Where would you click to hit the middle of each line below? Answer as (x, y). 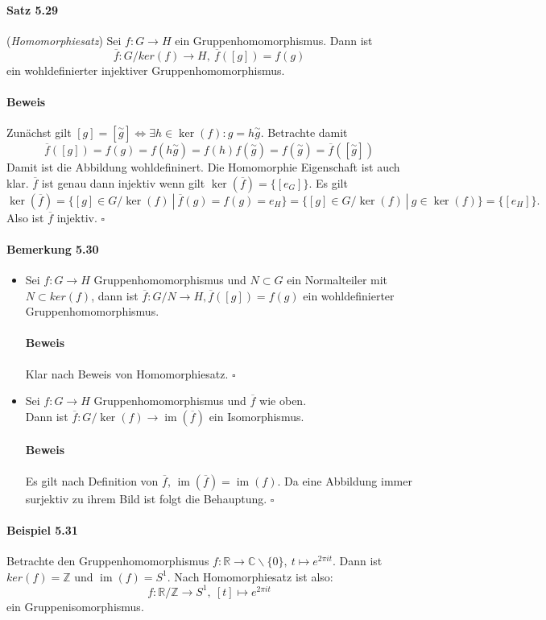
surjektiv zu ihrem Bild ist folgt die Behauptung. (146, 498)
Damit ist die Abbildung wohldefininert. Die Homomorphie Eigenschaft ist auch (203, 167)
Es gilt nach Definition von (92, 480)
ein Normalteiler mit (337, 279)
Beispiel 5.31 (42, 529)
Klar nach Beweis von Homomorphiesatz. (127, 373)
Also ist (25, 217)
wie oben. (283, 401)
